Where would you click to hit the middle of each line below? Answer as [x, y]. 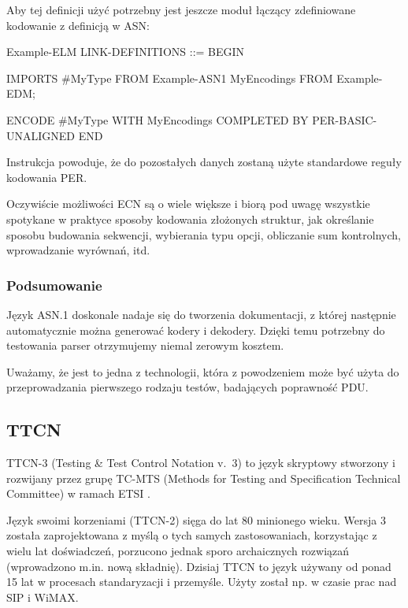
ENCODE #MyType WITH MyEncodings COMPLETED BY [158, 119]
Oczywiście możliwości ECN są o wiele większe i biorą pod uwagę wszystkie [188, 204]
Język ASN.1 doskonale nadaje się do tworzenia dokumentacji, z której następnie [201, 314]
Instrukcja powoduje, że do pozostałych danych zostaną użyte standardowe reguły [204, 162]
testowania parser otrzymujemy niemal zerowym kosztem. [145, 345]
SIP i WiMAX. [43, 597]
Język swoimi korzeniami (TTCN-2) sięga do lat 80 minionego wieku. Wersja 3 [196, 519]
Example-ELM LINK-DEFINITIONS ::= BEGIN [126, 52]
